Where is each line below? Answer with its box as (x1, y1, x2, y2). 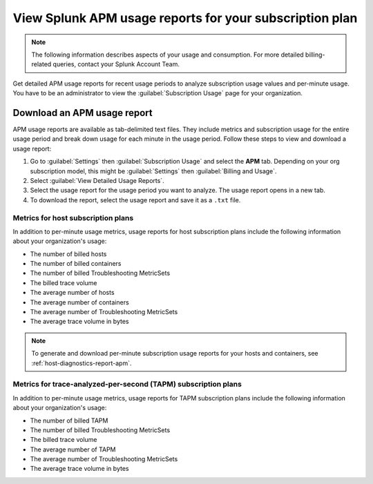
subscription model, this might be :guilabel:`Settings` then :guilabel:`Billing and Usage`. (30, 166, 277, 175)
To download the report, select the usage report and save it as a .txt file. (30, 195, 241, 204)
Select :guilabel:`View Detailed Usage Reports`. (30, 176, 165, 184)
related (31, 60, 52, 68)
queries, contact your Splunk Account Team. (52, 60, 180, 68)
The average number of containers (30, 298, 129, 307)
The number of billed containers (30, 260, 122, 268)
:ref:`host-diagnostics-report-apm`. (31, 359, 132, 367)
